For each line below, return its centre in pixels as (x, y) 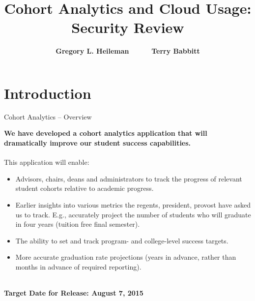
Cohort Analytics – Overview (48, 116)
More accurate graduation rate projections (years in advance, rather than (126, 257)
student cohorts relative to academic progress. (85, 188)
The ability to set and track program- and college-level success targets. (122, 240)
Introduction (48, 93)
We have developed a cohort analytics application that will (106, 133)
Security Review (128, 27)
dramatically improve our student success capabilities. (98, 143)
